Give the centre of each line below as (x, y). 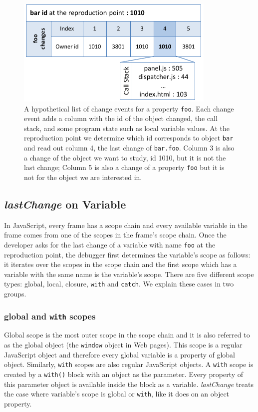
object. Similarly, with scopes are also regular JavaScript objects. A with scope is (129, 364)
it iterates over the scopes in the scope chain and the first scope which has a (121, 264)
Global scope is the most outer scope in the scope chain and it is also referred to (127, 335)
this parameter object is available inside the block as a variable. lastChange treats (129, 384)
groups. (15, 294)
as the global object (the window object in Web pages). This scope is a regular (123, 345)
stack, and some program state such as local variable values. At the (127, 128)
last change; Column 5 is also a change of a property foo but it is (124, 167)
